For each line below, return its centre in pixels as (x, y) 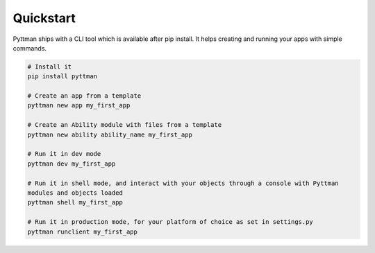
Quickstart (44, 18)
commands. (30, 48)
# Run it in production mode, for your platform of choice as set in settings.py (170, 222)
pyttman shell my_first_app (75, 202)
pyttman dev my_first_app (72, 164)
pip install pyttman (62, 77)
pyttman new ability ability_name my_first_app (110, 134)
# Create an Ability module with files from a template (125, 125)
